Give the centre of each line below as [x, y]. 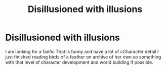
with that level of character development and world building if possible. [79, 62]
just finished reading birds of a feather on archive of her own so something [83, 57]
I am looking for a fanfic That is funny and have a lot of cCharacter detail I [82, 51]
